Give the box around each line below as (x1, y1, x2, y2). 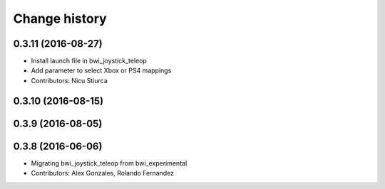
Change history (13, 11, 107, 26)
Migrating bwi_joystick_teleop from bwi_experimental (31, 158, 188, 167)
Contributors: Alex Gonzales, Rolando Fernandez (31, 169, 175, 178)
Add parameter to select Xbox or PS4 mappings (31, 66, 172, 75)
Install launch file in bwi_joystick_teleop (31, 57, 148, 65)
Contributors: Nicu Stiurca (31, 76, 108, 85)
